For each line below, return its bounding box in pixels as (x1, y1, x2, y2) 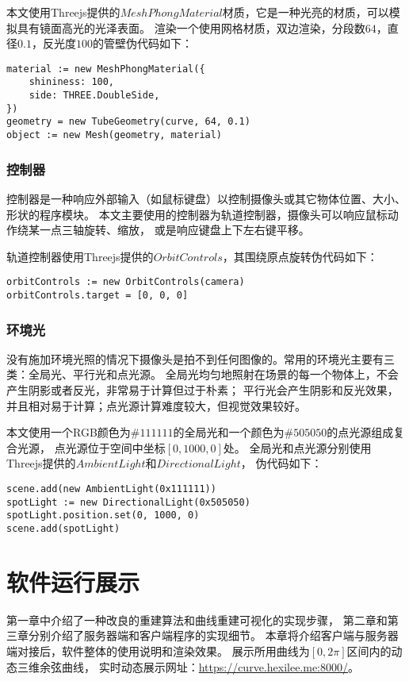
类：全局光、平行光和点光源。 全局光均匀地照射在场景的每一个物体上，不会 (6, 366, 399, 383)
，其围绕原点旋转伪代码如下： (222, 248, 378, 264)
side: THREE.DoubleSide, (29, 90, 160, 102)
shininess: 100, (29, 76, 115, 88)
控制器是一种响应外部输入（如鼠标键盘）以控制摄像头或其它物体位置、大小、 (6, 190, 406, 206)
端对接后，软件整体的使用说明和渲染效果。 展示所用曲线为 (6, 642, 310, 659)
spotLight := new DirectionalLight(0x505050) (6, 496, 250, 508)
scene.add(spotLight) (6, 522, 120, 534)
